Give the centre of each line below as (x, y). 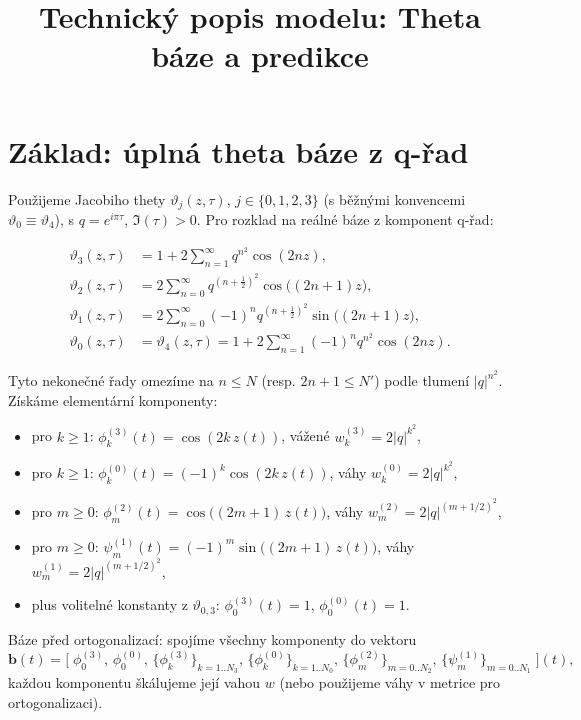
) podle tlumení (422, 380)
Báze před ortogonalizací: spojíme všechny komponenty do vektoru (212, 639)
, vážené (305, 435)
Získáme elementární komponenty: (113, 399)
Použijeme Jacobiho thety (87, 198)
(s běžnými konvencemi (394, 198)
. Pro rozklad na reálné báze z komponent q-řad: (345, 218)
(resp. (278, 380)
